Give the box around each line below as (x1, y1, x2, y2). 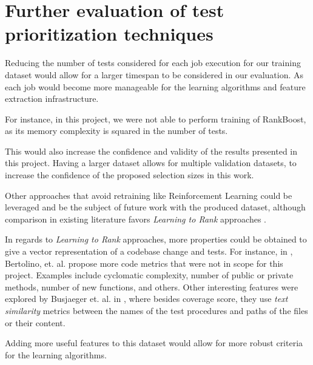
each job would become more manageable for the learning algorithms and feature (5, 80, 306, 93)
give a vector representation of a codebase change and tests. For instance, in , (5, 245, 293, 258)
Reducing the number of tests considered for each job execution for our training (5, 56, 301, 69)
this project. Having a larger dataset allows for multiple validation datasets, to (5, 156, 297, 169)
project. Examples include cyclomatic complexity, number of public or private (5, 269, 294, 281)
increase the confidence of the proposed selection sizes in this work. (5, 169, 254, 181)
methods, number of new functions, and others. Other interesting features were (5, 280, 298, 293)
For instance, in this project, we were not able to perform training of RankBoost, (5, 112, 306, 125)
